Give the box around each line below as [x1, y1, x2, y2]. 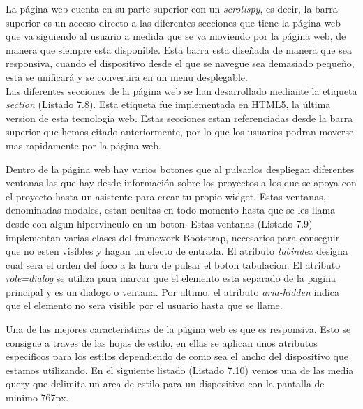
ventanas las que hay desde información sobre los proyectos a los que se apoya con [6, 175, 357, 190]
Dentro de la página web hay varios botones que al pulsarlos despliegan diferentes [6, 161, 355, 176]
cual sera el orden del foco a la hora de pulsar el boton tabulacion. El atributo [6, 257, 341, 272]
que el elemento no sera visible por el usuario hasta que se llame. [6, 298, 283, 313]
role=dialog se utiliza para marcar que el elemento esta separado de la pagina [6, 271, 336, 285]
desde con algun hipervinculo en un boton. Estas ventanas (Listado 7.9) [6, 216, 313, 230]
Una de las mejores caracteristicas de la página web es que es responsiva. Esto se [6, 322, 351, 336]
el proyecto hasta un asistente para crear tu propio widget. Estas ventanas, [6, 188, 326, 203]
